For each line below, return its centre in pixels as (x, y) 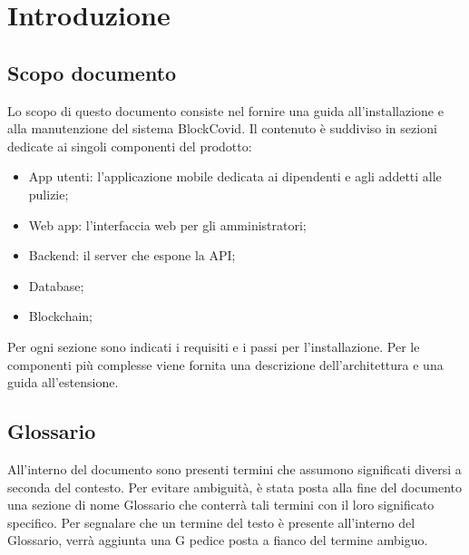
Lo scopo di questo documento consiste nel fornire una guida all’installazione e (225, 110)
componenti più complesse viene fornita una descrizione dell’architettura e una (225, 364)
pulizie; (49, 194)
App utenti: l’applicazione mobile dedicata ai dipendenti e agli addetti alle (235, 176)
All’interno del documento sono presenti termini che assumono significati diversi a (234, 468)
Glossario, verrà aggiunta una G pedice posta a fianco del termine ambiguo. (218, 540)
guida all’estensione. (63, 382)
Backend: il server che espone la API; (132, 255)
